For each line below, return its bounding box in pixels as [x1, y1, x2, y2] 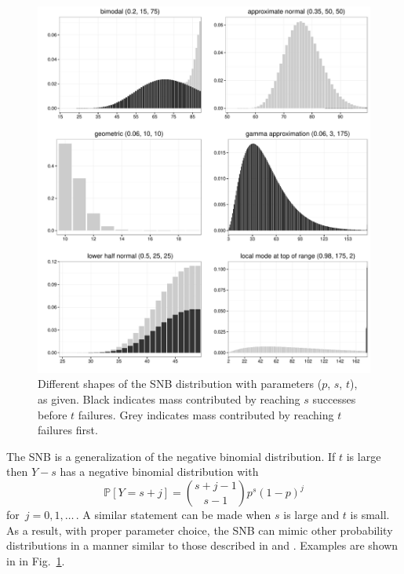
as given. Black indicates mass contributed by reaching [38, 391, 300, 408]
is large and [283, 506, 340, 522]
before [38, 406, 67, 422]
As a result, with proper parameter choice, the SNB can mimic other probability [6, 521, 393, 538]
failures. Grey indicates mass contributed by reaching [78, 406, 334, 422]
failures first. [38, 422, 98, 438]
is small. [350, 506, 390, 522]
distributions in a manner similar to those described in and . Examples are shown [6, 537, 399, 554]
